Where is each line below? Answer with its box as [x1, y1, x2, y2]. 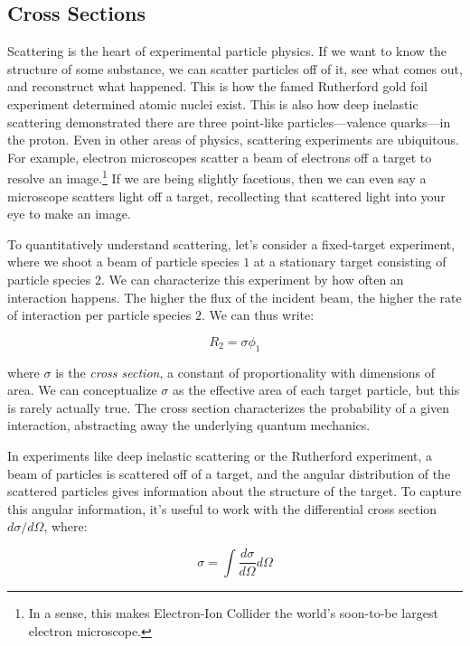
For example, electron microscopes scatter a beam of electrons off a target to [7, 147, 432, 166]
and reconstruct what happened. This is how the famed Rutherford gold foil [7, 77, 428, 96]
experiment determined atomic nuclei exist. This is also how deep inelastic [7, 94, 418, 113]
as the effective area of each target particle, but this [173, 380, 460, 399]
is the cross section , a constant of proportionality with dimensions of [55, 362, 435, 381]
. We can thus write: [201, 305, 315, 324]
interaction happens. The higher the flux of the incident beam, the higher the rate [7, 287, 462, 306]
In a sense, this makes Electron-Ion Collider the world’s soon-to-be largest [28, 603, 438, 622]
